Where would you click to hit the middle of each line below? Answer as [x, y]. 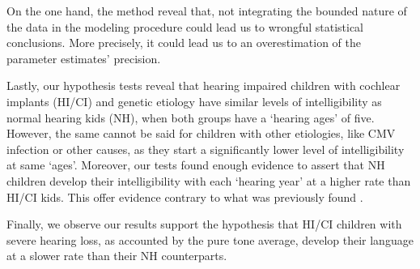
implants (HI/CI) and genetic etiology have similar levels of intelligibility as [194, 101]
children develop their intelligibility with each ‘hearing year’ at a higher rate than [209, 180]
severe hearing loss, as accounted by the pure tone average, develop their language [210, 239]
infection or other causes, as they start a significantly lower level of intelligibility [206, 149]
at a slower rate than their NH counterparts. [117, 256]
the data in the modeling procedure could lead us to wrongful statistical [185, 26]
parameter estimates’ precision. [84, 58]
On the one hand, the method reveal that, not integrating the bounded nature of [207, 11]
